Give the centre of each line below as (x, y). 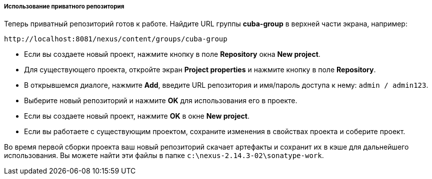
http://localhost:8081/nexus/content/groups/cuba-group (116, 39)
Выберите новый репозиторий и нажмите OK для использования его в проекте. (161, 101)
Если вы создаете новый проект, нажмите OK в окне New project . (137, 116)
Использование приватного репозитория (64, 6)
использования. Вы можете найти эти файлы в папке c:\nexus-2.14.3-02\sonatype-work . (164, 156)
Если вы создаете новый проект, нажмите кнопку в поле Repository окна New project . (172, 54)
